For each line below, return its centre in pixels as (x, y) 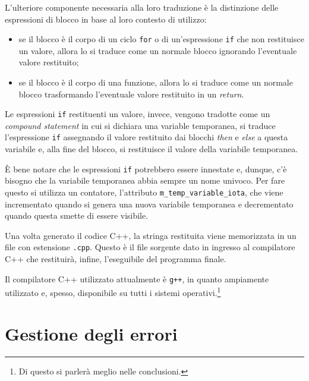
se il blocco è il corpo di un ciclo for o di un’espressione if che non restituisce (161, 39)
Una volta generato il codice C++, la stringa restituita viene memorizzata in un (151, 235)
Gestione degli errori (91, 333)
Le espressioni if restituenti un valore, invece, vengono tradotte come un (138, 114)
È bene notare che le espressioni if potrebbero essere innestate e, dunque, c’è (146, 169)
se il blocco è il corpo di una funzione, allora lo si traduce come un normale (156, 82)
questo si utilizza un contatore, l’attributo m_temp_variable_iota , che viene (144, 192)
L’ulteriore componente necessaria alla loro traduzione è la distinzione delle (142, 7)
